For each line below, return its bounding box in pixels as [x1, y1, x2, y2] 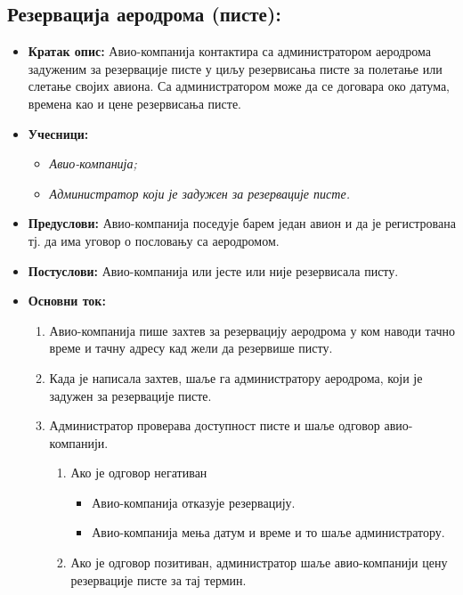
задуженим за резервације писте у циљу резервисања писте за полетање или [28, 59, 443, 77]
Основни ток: [28, 291, 106, 310]
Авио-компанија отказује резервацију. [92, 493, 296, 511]
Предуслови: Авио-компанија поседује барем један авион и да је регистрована [28, 214, 456, 232]
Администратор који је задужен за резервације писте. [49, 183, 350, 202]
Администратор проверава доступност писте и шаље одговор [49, 416, 380, 435]
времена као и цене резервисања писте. [28, 94, 242, 112]
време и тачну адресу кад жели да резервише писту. [49, 338, 333, 357]
